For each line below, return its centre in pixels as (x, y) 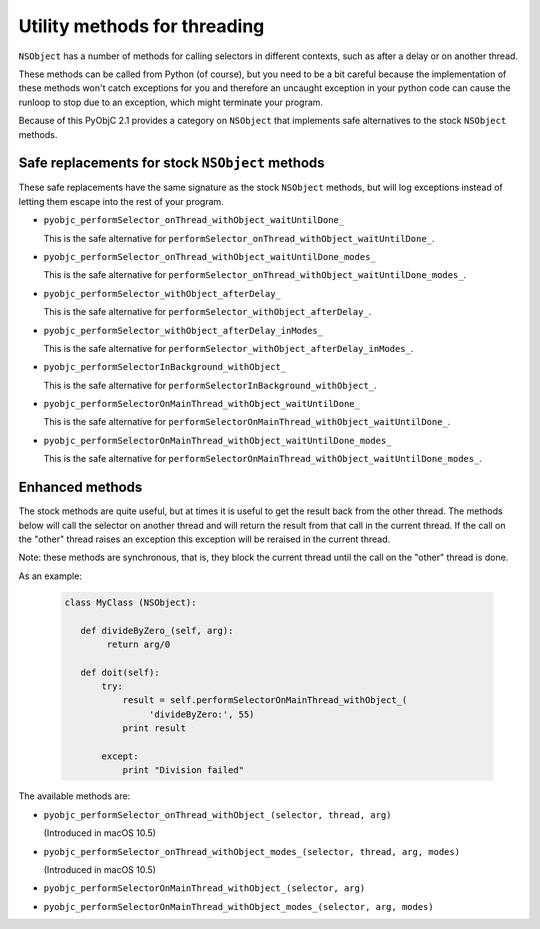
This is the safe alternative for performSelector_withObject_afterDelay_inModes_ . (228, 348)
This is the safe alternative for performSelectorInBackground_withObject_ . (210, 385)
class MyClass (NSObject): (130, 602)
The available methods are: (74, 796)
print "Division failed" (183, 770)
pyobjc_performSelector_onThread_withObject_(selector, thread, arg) (217, 814)
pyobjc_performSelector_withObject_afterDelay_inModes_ (183, 330)
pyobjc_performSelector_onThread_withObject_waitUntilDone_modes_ (210, 256)
